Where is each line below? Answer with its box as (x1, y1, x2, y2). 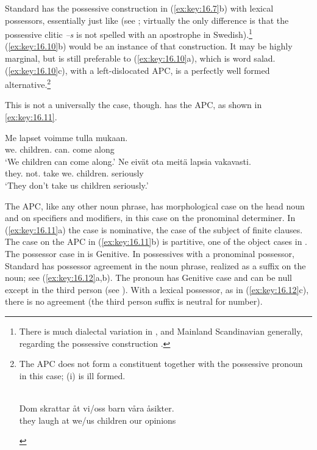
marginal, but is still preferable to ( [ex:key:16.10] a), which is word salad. (5, 52, 276, 65)
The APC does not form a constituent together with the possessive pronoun (19, 357, 303, 370)
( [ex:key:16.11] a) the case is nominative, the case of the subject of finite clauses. (5, 223, 303, 236)
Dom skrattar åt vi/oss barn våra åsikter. (19, 401, 174, 414)
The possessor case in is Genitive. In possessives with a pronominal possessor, (5, 247, 294, 259)
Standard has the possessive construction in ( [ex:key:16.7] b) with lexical (5, 2, 274, 14)
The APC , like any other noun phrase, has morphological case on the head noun (5, 199, 305, 212)
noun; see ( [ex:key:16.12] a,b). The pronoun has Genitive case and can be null (5, 271, 292, 284)
